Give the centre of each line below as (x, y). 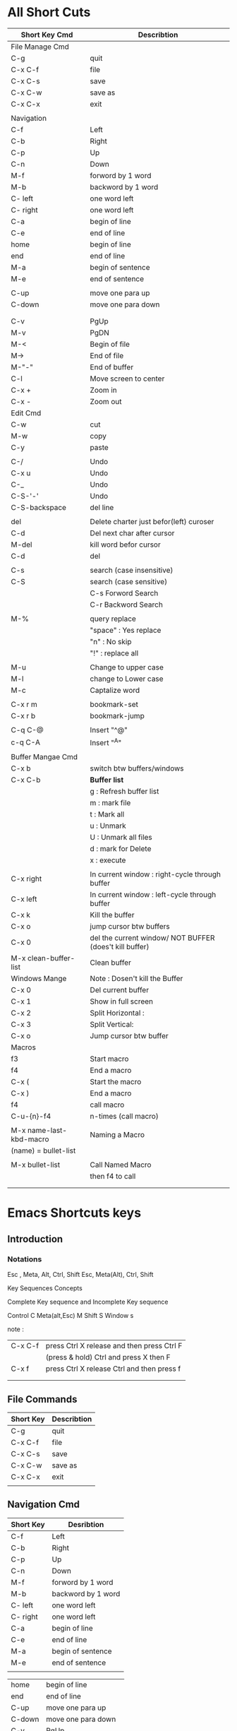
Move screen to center (127, 379)
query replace (113, 619)
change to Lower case (127, 679)
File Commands (42, 1399)
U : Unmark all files (121, 838)
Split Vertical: (112, 1025)
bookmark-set (114, 704)
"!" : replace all (114, 653)
